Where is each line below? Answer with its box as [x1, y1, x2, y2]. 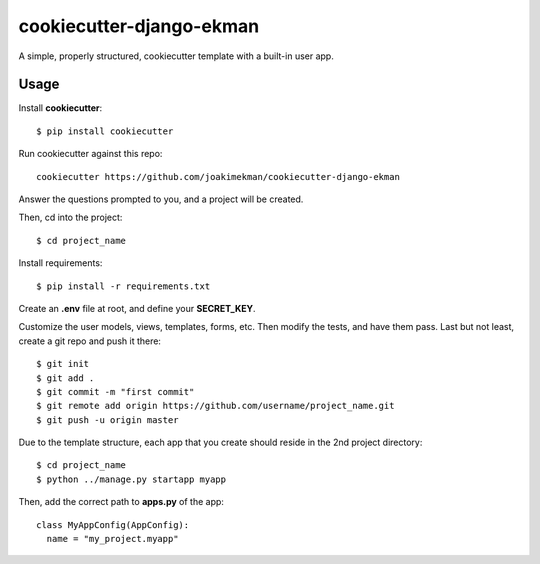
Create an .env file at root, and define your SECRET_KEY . [18, 302, 256, 314]
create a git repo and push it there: [18, 335, 162, 347]
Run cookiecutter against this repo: [18, 148, 163, 160]
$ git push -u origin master [36, 414, 179, 425]
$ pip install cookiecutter [36, 125, 174, 137]
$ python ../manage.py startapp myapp [36, 473, 227, 485]
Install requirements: [18, 257, 103, 269]
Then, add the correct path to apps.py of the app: [18, 496, 225, 508]
